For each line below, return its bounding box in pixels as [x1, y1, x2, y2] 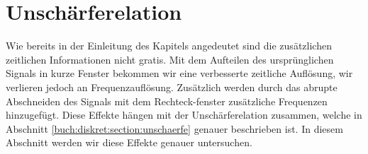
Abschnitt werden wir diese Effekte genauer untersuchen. [6, 135, 252, 150]
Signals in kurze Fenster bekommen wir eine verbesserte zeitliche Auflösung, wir [6, 66, 353, 81]
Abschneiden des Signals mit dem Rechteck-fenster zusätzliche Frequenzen [6, 93, 328, 108]
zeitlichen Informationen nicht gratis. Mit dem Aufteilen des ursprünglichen [6, 52, 334, 66]
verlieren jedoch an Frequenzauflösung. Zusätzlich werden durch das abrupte [6, 79, 338, 94]
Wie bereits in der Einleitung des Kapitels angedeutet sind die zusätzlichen [6, 38, 332, 53]
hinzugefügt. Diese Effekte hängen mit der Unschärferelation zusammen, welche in [6, 107, 362, 122]
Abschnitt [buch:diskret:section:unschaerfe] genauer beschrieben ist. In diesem [6, 121, 343, 136]
